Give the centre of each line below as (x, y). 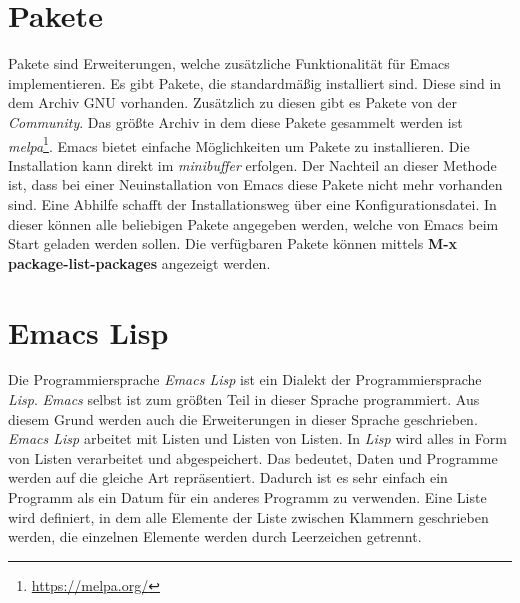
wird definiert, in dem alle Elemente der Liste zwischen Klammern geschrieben (248, 516)
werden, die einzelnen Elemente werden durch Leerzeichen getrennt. (215, 536)
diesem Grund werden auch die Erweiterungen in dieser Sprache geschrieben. (243, 418)
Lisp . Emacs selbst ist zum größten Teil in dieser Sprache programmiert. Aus (244, 399)
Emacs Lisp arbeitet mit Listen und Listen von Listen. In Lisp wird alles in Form (257, 438)
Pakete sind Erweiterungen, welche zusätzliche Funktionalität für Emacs (229, 63)
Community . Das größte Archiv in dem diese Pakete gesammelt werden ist (235, 121)
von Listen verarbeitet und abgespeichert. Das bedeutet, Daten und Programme (253, 457)
